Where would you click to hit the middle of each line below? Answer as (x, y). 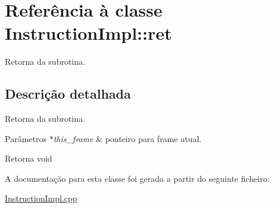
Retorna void (29, 158)
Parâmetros (26, 138)
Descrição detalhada (68, 94)
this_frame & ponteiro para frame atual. (127, 138)
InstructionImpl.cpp (41, 198)
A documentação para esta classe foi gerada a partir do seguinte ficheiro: (137, 178)
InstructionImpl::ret (88, 33)
